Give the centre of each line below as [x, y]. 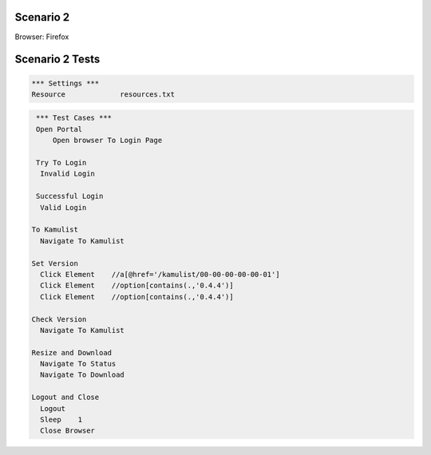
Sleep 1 [61, 420]
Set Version [55, 263]
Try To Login [61, 163]
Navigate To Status [78, 364]
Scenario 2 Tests [57, 59]
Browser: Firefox [42, 37]
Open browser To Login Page [107, 140]
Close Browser [68, 431]
